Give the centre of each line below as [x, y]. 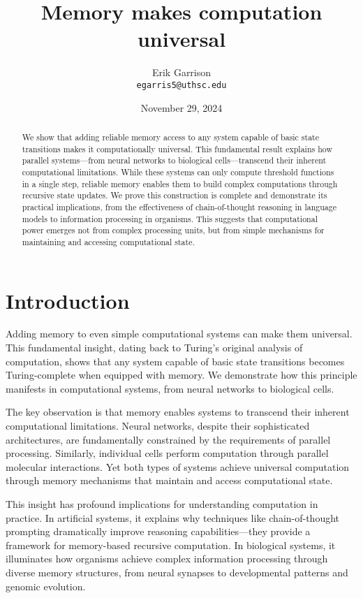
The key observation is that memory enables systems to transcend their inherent [178, 412]
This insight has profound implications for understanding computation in [162, 503]
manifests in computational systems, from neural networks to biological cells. [170, 388]
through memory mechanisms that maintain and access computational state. [169, 480]
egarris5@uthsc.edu [181, 85]
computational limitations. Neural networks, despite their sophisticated [158, 426]
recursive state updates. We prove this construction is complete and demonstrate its [175, 195]
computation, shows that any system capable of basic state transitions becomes [175, 361]
